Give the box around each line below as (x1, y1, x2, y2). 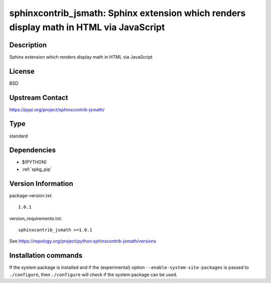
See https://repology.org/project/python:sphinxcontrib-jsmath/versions (9, 238, 157, 244)
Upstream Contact (9, 93, 68, 102)
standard (9, 133, 28, 139)
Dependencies (9, 146, 56, 155)
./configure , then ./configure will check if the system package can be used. (9, 271, 178, 277)
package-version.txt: (9, 192, 53, 198)
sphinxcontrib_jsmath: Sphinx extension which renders (9, 8, 246, 19)
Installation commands (9, 251, 83, 260)
